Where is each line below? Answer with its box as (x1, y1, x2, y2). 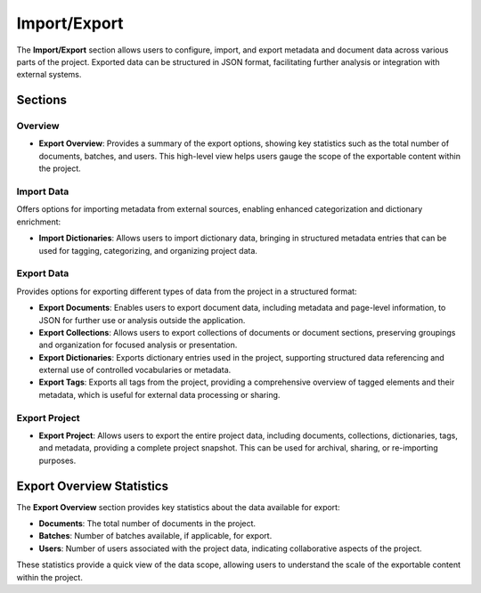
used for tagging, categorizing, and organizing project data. (38, 245, 258, 256)
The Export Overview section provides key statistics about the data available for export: (16, 501, 340, 512)
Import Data (16, 185, 69, 198)
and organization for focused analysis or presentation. (38, 339, 238, 351)
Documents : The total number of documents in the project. (38, 518, 257, 529)
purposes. (38, 455, 77, 466)
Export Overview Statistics (16, 478, 169, 493)
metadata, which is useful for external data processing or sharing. (38, 389, 281, 400)
